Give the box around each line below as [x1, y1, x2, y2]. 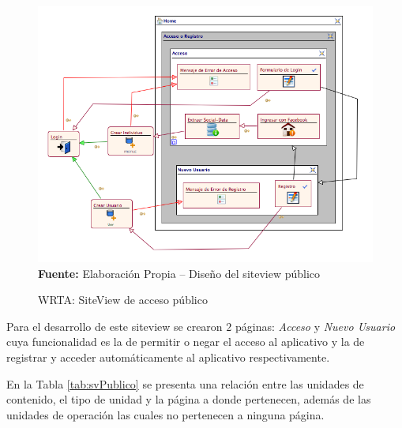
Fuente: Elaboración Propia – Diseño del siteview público [38, 265, 321, 281]
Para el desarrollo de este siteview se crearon [6, 317, 223, 334]
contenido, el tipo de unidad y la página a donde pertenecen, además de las [6, 391, 371, 407]
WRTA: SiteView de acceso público [38, 291, 208, 308]
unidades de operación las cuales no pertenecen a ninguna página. [6, 406, 325, 422]
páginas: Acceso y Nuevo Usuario [235, 317, 396, 334]
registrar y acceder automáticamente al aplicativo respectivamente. [6, 348, 330, 365]
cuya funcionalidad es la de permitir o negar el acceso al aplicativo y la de [6, 333, 365, 350]
